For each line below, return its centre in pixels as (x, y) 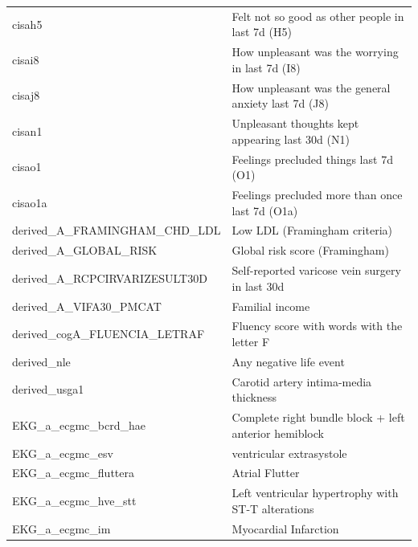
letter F (251, 341)
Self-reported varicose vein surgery (316, 270)
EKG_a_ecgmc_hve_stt (74, 500)
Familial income (271, 306)
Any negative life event (288, 361)
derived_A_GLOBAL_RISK (85, 250)
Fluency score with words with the (317, 326)
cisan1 (27, 131)
